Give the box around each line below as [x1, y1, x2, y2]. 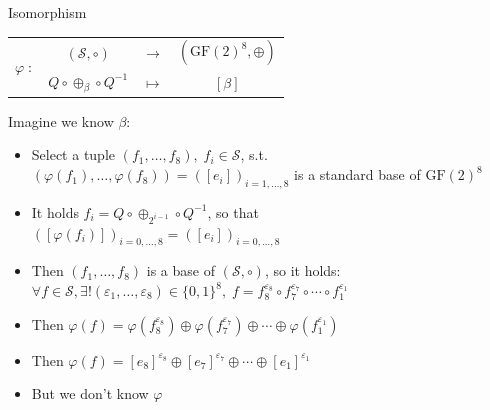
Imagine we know [8, 110, 114, 131]
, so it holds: [264, 260, 341, 281]
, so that [207, 201, 259, 222]
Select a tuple [31, 144, 116, 165]
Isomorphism [8, 2, 87, 22]
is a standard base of [294, 164, 421, 185]
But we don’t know [31, 383, 149, 404]
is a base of [146, 260, 215, 281]
